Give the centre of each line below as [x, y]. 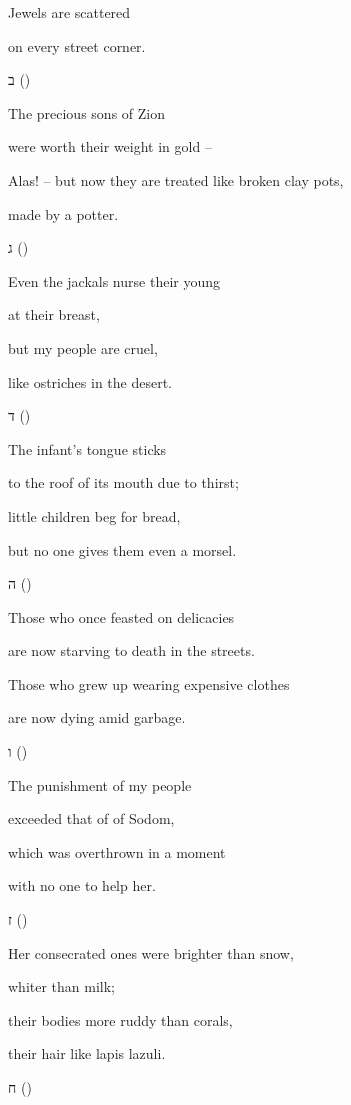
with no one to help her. [82, 885]
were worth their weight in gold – [110, 146]
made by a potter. [63, 213]
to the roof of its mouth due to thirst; [123, 482]
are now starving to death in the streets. [131, 650]
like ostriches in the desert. [90, 381]
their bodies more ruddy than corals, [120, 1019]
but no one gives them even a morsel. [122, 549]
